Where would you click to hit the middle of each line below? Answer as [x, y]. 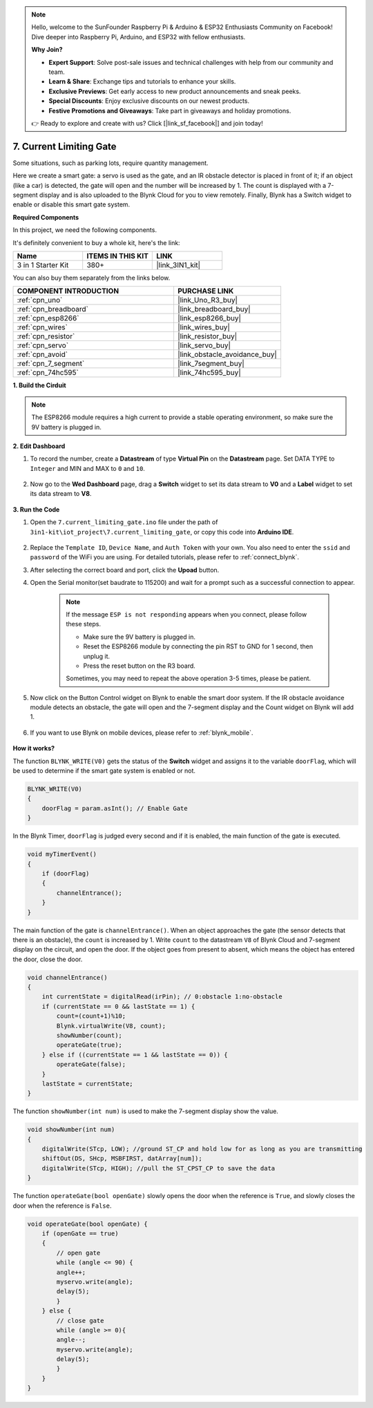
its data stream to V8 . [61, 494]
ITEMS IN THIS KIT [117, 255]
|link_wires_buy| [204, 327]
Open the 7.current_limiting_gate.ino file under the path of [124, 522]
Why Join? [47, 50]
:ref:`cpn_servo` [43, 345]
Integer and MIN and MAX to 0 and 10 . [87, 468]
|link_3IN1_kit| [178, 264]
